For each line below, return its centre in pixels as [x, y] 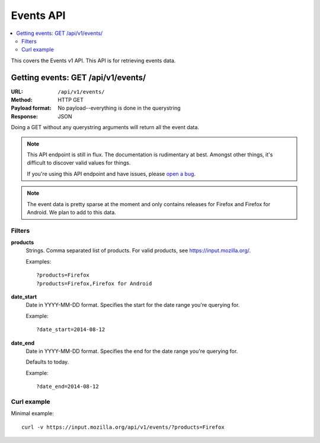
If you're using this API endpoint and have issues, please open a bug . [111, 174]
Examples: [39, 261]
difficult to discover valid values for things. [79, 163]
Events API [38, 15]
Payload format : [31, 108]
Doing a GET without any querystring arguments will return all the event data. [105, 127]
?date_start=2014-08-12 [71, 330]
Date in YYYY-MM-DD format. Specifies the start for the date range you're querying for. [133, 305]
